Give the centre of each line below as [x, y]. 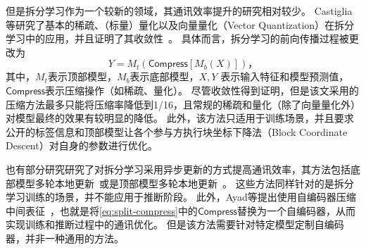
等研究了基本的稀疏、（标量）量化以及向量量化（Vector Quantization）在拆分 [180, 24]
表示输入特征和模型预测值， [285, 76]
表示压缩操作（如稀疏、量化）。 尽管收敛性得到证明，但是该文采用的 [202, 90]
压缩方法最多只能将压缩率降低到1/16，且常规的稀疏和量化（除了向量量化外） [183, 104]
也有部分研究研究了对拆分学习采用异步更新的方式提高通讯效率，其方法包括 [178, 169]
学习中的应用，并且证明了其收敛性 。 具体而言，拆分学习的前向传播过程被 [177, 38]
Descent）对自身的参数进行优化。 [82, 145]
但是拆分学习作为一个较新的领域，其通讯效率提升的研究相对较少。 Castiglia [179, 11]
